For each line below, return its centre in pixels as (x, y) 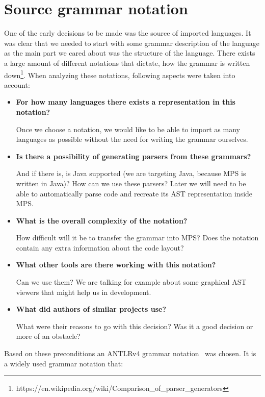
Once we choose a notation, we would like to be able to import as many (128, 129)
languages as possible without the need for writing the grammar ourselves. (132, 139)
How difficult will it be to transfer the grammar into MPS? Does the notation (137, 238)
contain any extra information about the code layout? (100, 247)
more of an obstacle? (48, 336)
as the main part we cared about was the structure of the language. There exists (130, 53)
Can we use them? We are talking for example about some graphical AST (131, 282)
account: (17, 84)
